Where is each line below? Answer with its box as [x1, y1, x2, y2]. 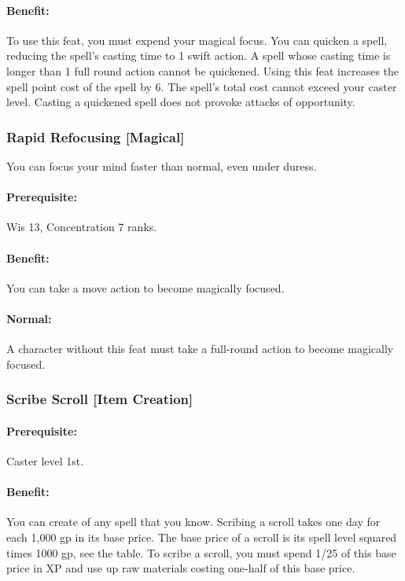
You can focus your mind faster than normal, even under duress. [6, 157, 317, 174]
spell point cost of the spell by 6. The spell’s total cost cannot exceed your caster [6, 78, 397, 94]
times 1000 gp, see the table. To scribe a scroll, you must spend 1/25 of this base [6, 544, 396, 561]
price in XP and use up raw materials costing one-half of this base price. [6, 560, 355, 576]
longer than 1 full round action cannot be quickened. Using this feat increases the [6, 62, 399, 79]
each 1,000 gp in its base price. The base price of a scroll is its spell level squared [6, 528, 397, 545]
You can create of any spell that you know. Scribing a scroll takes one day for [6, 513, 381, 530]
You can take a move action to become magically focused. [6, 279, 285, 296]
